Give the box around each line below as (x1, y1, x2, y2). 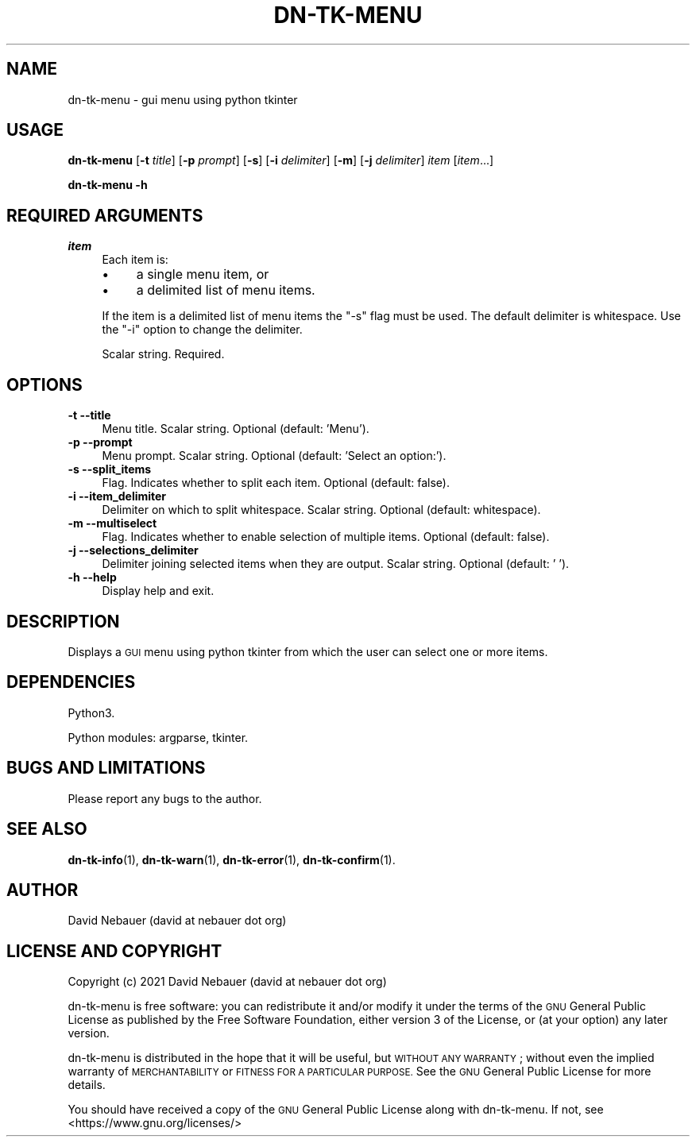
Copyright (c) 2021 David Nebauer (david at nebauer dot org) (68, 975, 387, 989)
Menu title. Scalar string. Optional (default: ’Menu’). (102, 422, 369, 436)
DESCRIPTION (6, 611, 120, 631)
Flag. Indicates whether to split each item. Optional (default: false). (102, 476, 450, 490)
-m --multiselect (68, 516, 157, 531)
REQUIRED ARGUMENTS (6, 205, 203, 226)
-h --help (68, 570, 117, 585)
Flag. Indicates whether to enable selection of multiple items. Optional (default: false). (102, 530, 550, 544)
